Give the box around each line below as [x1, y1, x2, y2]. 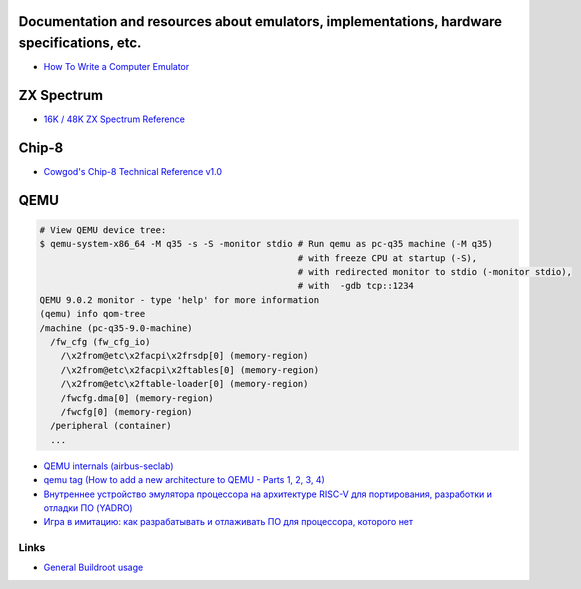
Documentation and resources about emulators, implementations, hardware [18, 13, 503, 30]
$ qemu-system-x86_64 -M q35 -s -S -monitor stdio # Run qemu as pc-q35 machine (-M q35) [39, 238, 494, 250]
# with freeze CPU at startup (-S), [297, 252, 478, 264]
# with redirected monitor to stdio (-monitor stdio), [297, 266, 572, 278]
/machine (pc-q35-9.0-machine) [39, 322, 194, 334]
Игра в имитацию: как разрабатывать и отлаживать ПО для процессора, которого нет [43, 516, 414, 528]
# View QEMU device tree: [39, 224, 167, 235]
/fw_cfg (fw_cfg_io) [50, 336, 151, 348]
